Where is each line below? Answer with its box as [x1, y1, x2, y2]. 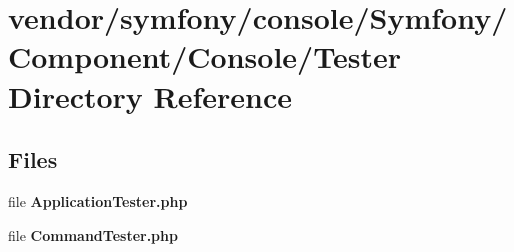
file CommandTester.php [8, 224, 178, 245]
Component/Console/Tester [8, 36, 401, 77]
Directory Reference [8, 75, 293, 116]
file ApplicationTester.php [8, 190, 188, 211]
